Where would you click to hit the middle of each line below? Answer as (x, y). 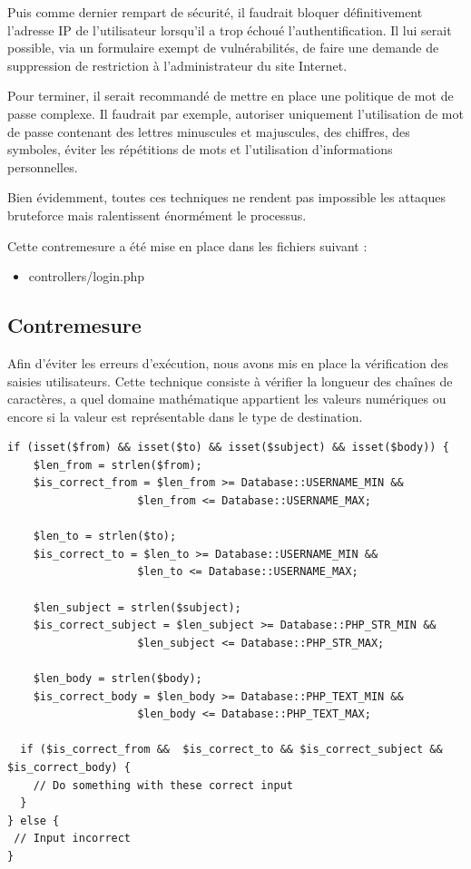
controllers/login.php (87, 276)
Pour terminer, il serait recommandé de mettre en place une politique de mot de (231, 96)
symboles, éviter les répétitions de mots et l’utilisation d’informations (200, 149)
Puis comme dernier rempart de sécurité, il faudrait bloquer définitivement (215, 12)
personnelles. (43, 166)
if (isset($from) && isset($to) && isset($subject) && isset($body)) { (228, 448)
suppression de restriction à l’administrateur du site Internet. (177, 65)
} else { (34, 820)
